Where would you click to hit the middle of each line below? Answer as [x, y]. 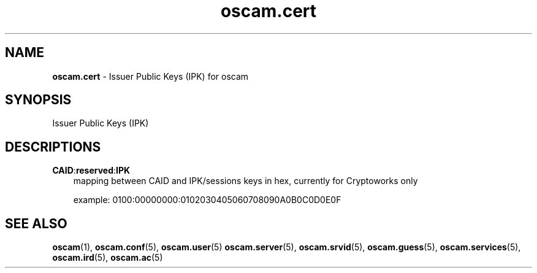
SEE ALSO [36, 223]
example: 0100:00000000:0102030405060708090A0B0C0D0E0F [207, 200]
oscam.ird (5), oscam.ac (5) [108, 258]
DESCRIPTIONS [53, 147]
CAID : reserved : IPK [91, 171]
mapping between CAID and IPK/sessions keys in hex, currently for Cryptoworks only [246, 181]
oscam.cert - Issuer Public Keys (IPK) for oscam [150, 76]
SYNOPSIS [38, 100]
